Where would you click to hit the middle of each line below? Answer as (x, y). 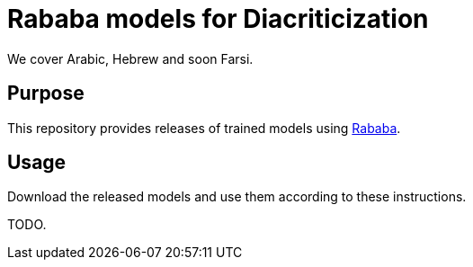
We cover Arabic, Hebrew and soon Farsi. (130, 58)
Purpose (46, 93)
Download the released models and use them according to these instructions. (237, 197)
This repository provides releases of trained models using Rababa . (204, 128)
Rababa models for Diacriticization (218, 19)
